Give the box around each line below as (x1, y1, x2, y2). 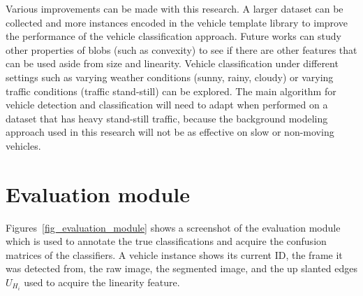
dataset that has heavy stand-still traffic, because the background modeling (6, 111, 328, 125)
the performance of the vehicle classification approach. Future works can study (6, 29, 341, 43)
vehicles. (6, 138, 41, 153)
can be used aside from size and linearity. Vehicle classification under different (6, 56, 339, 71)
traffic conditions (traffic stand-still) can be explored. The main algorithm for (6, 83, 336, 98)
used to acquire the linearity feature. (24, 275, 180, 290)
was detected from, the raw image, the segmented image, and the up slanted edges (6, 261, 357, 276)
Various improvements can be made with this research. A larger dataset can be (6, 1, 343, 15)
